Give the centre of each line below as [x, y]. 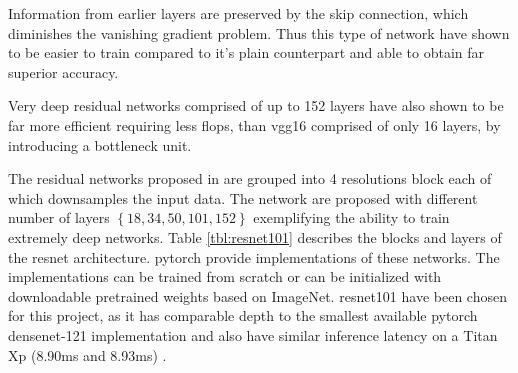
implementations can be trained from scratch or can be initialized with [225, 276]
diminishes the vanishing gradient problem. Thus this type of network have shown [259, 32]
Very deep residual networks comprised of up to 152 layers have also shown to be [256, 105]
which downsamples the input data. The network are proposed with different [243, 197]
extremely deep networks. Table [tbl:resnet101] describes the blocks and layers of [255, 236]
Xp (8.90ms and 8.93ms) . [87, 354]
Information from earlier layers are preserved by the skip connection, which [238, 13]
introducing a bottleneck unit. [100, 144]
